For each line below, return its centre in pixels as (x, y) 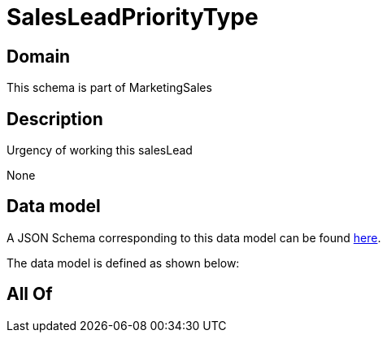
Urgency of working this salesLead (100, 150)
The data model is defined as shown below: (123, 263)
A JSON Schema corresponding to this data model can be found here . (194, 237)
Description (55, 119)
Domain (39, 56)
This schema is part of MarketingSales (109, 88)
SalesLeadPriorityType (133, 17)
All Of (30, 294)
